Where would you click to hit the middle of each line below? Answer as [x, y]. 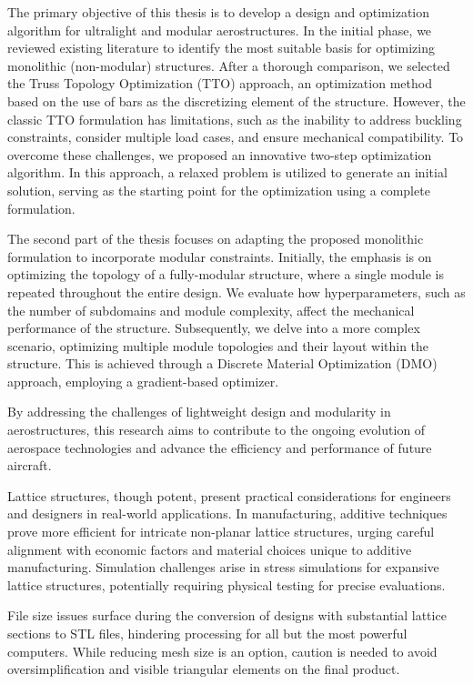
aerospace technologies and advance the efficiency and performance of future [220, 447]
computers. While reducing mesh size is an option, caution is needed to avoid [222, 651]
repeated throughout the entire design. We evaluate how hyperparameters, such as [236, 292]
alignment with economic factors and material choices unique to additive [210, 549]
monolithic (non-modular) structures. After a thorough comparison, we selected [229, 65]
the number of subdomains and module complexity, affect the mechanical [211, 310]
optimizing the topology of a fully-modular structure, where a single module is [226, 274]
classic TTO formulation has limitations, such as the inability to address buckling [235, 119]
